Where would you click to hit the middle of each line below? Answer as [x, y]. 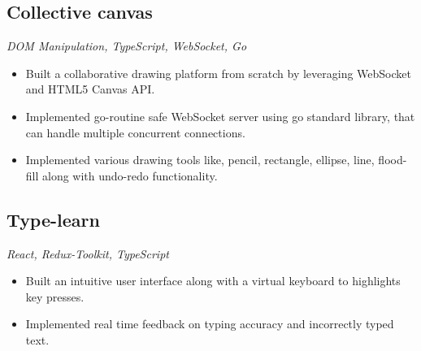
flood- [393, 160]
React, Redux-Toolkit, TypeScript [88, 253]
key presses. [55, 296]
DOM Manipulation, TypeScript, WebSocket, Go [127, 46]
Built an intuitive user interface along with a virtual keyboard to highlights [213, 281]
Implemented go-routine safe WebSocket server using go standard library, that [220, 116]
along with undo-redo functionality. [130, 175]
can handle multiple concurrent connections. [135, 132]
